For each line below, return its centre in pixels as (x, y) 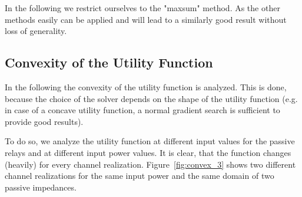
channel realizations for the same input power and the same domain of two (140, 176)
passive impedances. (41, 187)
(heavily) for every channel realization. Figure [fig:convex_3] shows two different (150, 164)
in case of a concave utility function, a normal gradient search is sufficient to (142, 110)
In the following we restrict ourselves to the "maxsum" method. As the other (142, 8)
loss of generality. (36, 31)
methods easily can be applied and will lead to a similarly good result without (146, 19)
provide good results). (44, 121)
